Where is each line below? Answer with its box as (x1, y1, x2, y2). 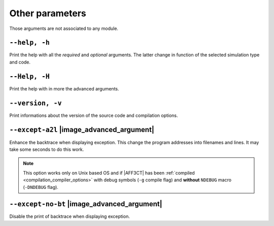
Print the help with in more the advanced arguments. (9, 85, 119, 91)
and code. (9, 59, 30, 65)
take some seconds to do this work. (9, 146, 84, 152)
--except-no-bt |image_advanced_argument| (9, 200, 162, 208)
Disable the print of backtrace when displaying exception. (9, 213, 130, 219)
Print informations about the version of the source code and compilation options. (9, 112, 178, 118)
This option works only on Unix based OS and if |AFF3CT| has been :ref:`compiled (23, 170, 195, 176)
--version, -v (9, 99, 62, 107)
